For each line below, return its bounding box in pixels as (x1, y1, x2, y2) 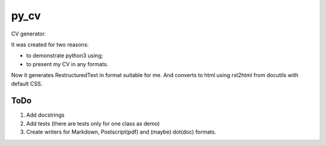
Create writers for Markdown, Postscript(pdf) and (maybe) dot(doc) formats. (26, 128, 217, 135)
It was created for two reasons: (11, 41, 89, 48)
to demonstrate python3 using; (26, 52, 103, 60)
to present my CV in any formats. (26, 60, 109, 67)
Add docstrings (26, 111, 65, 119)
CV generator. (11, 30, 46, 37)
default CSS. (11, 80, 43, 87)
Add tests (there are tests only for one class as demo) (26, 120, 160, 127)
